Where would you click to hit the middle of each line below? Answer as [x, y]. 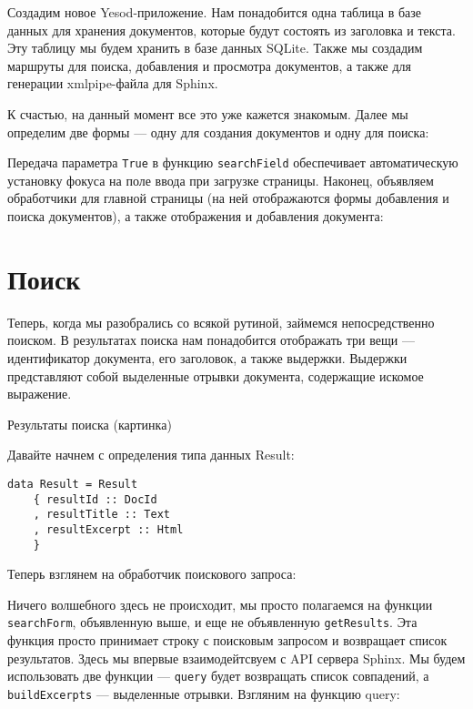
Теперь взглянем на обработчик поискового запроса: [152, 574]
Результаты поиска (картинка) [90, 424]
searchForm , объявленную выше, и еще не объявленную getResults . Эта [212, 622]
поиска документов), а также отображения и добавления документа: [196, 216]
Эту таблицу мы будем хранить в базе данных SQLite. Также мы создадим [215, 48]
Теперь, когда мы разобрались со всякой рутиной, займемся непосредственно [221, 322]
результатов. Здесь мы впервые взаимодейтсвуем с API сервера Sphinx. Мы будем [236, 658]
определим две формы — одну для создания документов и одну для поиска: [218, 132]
